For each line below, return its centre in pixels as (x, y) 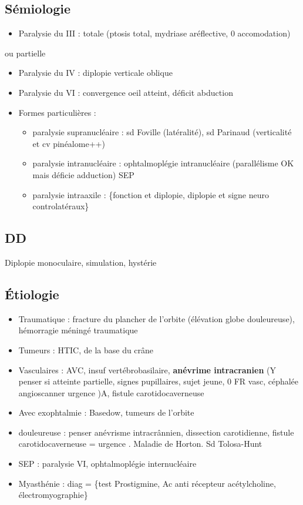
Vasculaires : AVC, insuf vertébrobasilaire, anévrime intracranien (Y (147, 369)
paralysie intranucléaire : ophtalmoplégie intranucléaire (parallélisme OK (163, 163)
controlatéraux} (61, 206)
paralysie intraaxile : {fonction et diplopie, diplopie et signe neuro (151, 194)
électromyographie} (53, 495)
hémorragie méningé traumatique (78, 330)
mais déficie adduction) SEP (83, 174)
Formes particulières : (57, 112)
